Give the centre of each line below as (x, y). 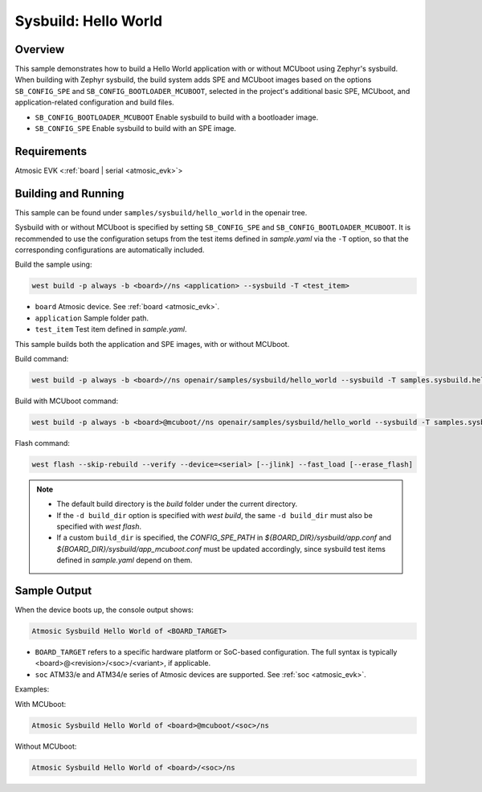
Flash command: (42, 443)
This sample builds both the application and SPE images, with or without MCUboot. (152, 344)
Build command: (42, 358)
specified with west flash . (99, 527)
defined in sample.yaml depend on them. (125, 560)
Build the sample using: (53, 264)
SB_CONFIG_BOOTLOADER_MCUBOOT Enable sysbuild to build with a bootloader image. (177, 117)
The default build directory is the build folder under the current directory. (177, 504)
